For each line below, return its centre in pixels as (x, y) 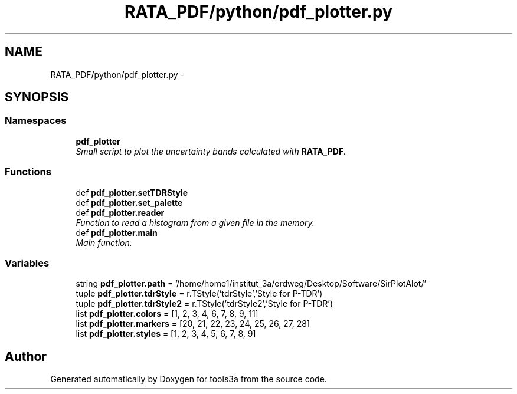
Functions (28, 172)
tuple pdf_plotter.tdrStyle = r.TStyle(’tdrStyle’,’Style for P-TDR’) (199, 294)
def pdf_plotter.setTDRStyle (132, 192)
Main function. (104, 242)
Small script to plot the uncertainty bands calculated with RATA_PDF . (211, 151)
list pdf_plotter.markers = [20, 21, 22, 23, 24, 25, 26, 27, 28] (193, 324)
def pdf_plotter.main (117, 232)
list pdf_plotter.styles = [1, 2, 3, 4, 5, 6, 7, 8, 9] (166, 334)
